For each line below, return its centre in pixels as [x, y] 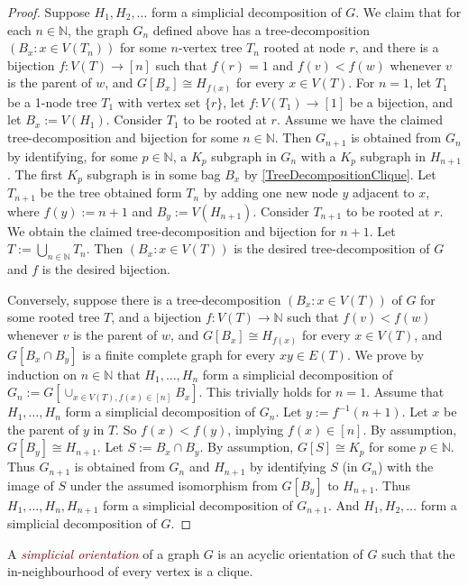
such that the [418, 553]
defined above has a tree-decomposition [261, 29]
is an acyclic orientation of [290, 553]
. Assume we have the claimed [359, 119]
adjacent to [384, 192]
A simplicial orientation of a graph [103, 553]
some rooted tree [54, 317]
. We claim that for [408, 12]
